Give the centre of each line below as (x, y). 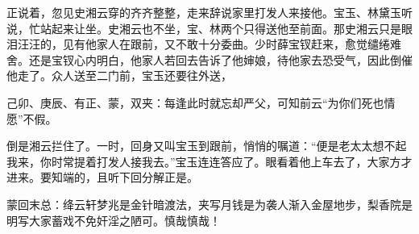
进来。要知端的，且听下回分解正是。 (102, 177)
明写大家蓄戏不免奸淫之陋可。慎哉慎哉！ (114, 220)
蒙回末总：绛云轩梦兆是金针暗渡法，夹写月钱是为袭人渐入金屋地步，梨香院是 (209, 204)
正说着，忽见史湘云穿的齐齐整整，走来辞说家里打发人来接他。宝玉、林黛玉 (204, 12)
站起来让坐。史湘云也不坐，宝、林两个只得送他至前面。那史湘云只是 (220, 28)
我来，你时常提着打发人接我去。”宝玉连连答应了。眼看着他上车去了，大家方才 (209, 161)
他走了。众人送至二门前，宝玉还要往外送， (119, 75)
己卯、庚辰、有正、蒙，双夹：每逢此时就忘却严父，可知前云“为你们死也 (195, 102)
